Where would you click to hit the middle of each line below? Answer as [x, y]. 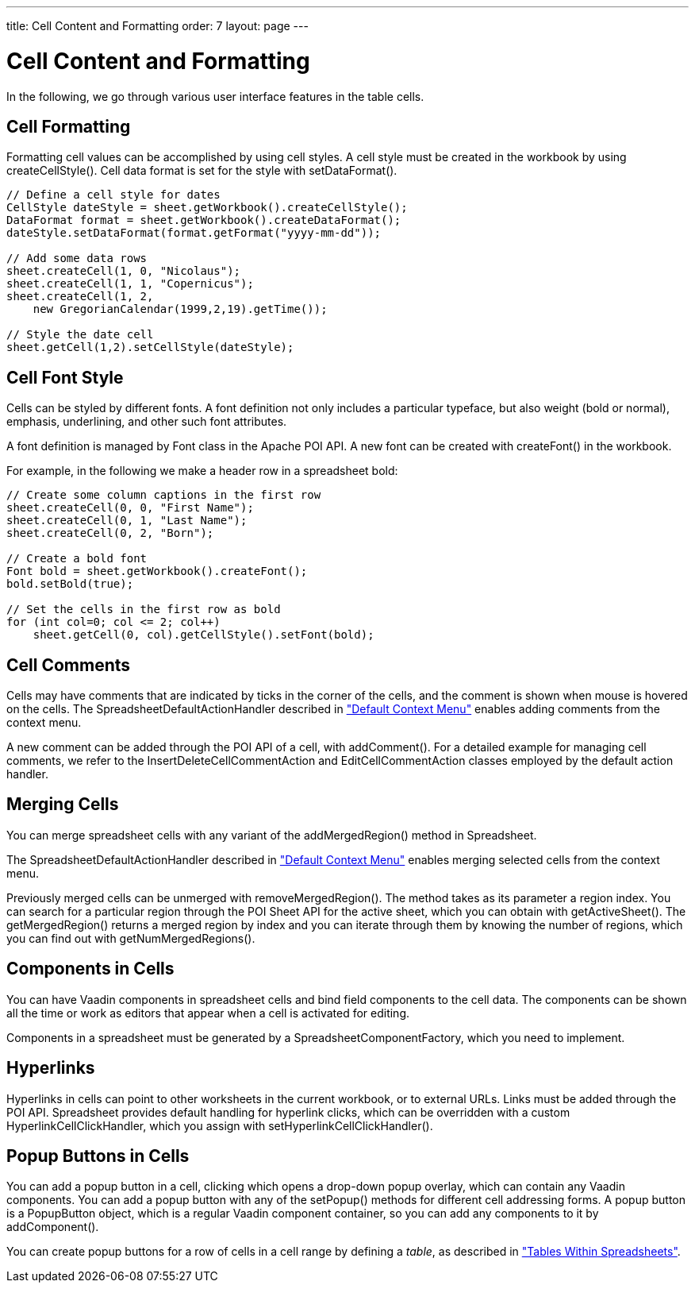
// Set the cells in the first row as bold [144, 610]
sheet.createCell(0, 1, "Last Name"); [127, 521]
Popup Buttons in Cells [98, 1156]
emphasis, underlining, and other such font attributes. [147, 422]
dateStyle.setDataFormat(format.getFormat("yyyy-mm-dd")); [194, 233]
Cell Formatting [69, 126]
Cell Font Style [65, 377]
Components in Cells [90, 969]
